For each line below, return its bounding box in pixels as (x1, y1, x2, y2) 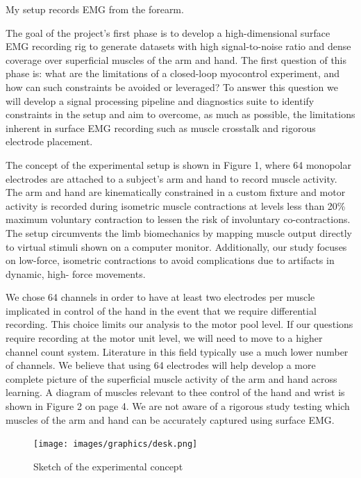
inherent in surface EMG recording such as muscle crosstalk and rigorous (6, 120, 316, 135)
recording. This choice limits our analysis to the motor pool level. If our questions (6, 317, 353, 331)
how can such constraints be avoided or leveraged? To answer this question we (6, 79, 338, 94)
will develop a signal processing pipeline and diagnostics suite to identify (6, 93, 314, 108)
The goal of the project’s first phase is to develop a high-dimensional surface (6, 25, 330, 40)
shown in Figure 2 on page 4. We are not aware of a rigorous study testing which (6, 399, 350, 413)
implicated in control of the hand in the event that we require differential (6, 303, 317, 318)
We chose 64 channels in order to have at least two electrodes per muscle (6, 290, 315, 304)
